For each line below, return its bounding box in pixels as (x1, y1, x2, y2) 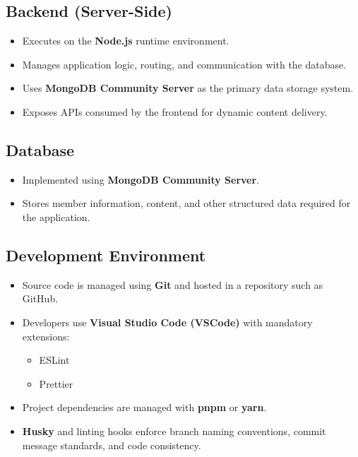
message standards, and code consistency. (22, 437, 201, 452)
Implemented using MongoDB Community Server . (22, 172, 259, 186)
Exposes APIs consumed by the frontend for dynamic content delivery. (22, 104, 328, 119)
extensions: (22, 328, 70, 343)
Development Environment (6, 244, 206, 266)
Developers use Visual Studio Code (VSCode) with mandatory (22, 314, 313, 329)
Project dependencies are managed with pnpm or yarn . (22, 400, 267, 415)
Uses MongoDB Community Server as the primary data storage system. (22, 81, 354, 95)
